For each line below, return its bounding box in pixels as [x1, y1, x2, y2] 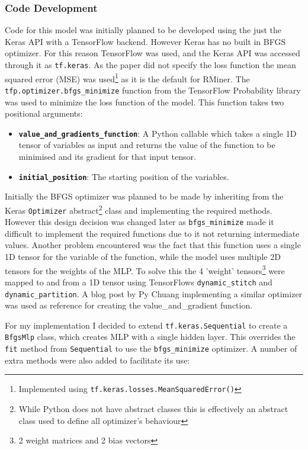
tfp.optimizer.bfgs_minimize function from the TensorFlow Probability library [5, 83, 301, 96]
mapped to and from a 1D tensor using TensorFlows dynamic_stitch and [5, 275, 272, 288]
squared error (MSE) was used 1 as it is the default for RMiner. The [5, 70, 250, 85]
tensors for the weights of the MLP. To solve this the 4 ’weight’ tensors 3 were [5, 262, 285, 277]
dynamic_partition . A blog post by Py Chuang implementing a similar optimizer [5, 287, 303, 300]
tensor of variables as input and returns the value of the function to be [18, 139, 275, 151]
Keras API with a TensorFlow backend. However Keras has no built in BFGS [5, 35, 286, 47]
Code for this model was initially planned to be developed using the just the [5, 24, 282, 36]
